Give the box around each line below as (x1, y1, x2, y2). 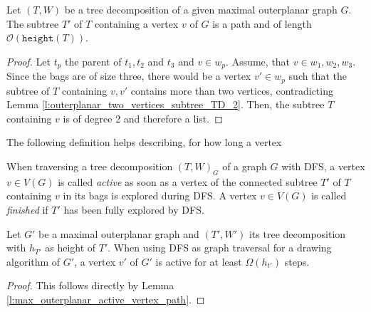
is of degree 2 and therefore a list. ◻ (63, 110, 223, 125)
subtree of (6, 83, 50, 98)
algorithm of (6, 254, 61, 269)
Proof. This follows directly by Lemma (6, 278, 174, 293)
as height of (45, 240, 96, 255)
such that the (288, 68, 347, 83)
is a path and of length (212, 16, 312, 31)
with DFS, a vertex (281, 159, 365, 174)
